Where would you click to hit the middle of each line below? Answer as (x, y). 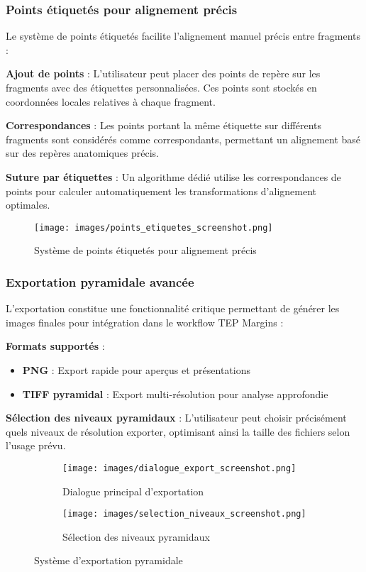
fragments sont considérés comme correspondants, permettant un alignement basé (183, 139)
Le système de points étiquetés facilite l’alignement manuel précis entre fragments (183, 36)
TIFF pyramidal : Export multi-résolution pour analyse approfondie (175, 394)
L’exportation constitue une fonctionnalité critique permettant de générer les (173, 308)
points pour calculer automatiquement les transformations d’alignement (161, 191)
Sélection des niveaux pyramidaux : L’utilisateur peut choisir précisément (176, 418)
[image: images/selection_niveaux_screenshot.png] (184, 514)
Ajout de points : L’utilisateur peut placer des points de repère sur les (163, 73)
